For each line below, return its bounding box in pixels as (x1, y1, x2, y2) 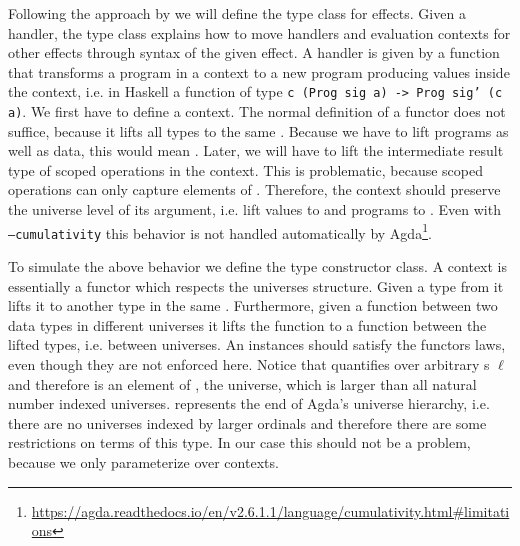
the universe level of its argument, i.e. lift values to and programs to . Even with (8, 199, 501, 220)
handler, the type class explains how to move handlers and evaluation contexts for (8, 22, 511, 43)
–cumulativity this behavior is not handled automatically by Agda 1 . (8, 219, 432, 243)
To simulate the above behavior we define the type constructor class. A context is (8, 255, 507, 276)
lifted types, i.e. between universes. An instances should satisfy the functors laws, (8, 334, 506, 355)
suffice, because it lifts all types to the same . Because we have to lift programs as (8, 120, 509, 141)
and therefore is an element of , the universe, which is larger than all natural (8, 373, 477, 394)
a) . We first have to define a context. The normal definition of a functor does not (8, 101, 506, 122)
